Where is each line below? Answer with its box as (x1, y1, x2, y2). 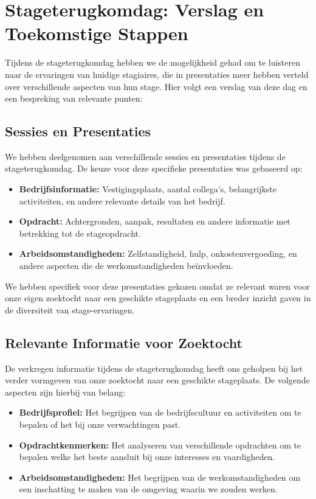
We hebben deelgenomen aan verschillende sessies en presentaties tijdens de (5, 150, 286, 162)
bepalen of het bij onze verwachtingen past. (19, 418, 181, 430)
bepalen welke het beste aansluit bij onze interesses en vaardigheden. (19, 450, 275, 463)
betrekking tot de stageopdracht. (19, 226, 141, 239)
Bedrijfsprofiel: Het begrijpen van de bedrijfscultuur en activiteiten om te (19, 406, 301, 419)
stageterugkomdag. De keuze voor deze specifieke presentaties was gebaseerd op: (5, 162, 303, 175)
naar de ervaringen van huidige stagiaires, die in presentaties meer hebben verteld (5, 68, 309, 80)
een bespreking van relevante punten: (5, 92, 143, 105)
